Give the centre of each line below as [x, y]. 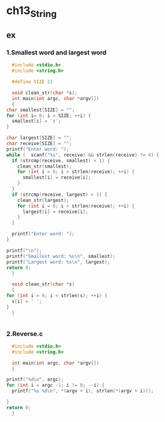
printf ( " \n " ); [24, 251]
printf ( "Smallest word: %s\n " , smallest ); [61, 256]
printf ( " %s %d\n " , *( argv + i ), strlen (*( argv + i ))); [83, 391]
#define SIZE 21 [32, 82]
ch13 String [31, 12]
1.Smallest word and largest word [56, 52]
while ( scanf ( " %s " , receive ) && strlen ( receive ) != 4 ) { [83, 155]
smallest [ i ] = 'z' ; [37, 121]
